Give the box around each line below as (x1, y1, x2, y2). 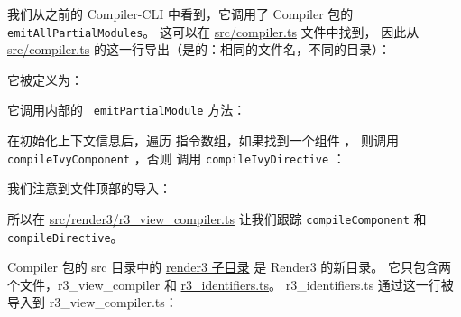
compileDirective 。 (7, 227, 124, 246)
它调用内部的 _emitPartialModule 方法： (7, 100, 246, 119)
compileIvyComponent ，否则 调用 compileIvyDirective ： (7, 148, 346, 167)
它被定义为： (7, 70, 83, 89)
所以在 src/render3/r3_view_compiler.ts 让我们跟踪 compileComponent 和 (7, 209, 427, 228)
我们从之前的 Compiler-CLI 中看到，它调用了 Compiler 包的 (7, 5, 354, 23)
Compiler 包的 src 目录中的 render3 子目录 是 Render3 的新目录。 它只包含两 (7, 257, 452, 276)
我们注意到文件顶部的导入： (7, 179, 171, 198)
